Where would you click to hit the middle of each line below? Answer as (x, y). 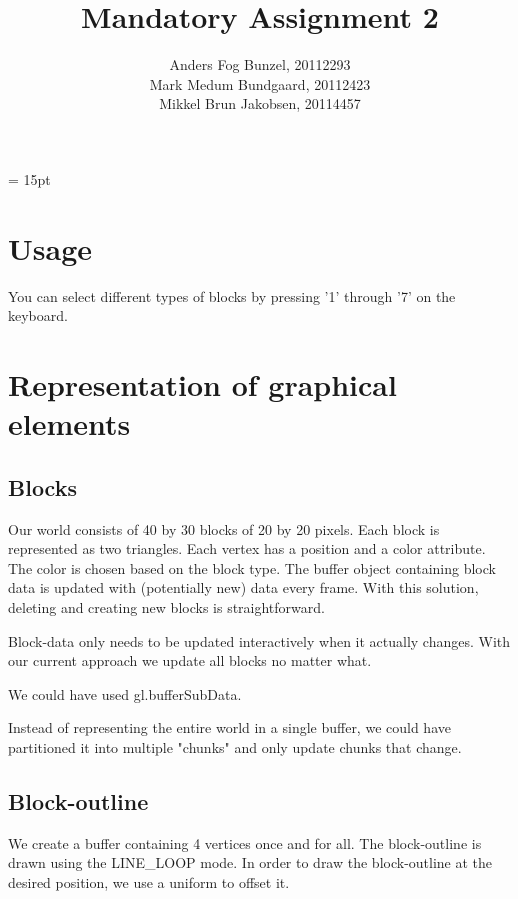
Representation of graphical (202, 384)
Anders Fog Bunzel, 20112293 (260, 64)
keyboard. (38, 315)
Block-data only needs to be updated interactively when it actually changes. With (259, 640)
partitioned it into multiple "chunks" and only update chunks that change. (235, 746)
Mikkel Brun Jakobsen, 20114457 (260, 103)
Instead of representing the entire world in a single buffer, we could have (229, 727)
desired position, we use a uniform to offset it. (149, 881)
